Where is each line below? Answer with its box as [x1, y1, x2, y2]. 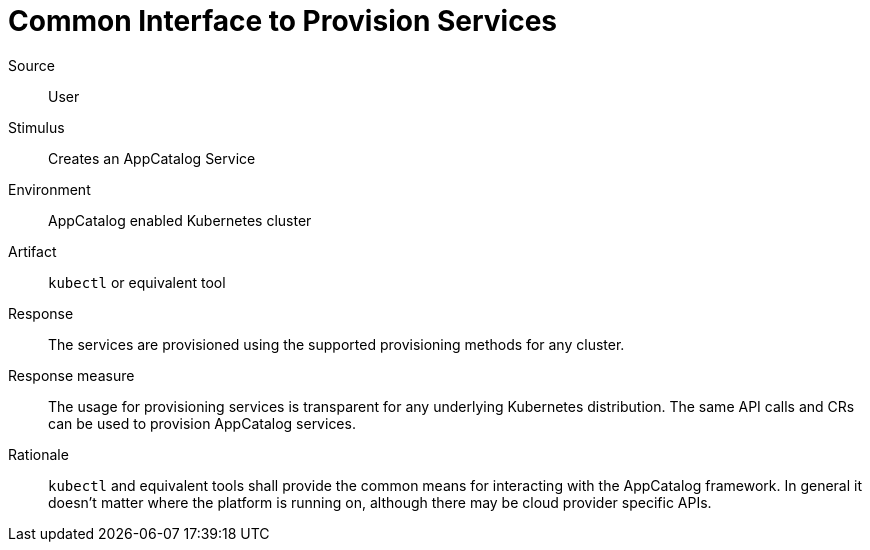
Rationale [8, 445, 69, 463]
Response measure [8, 366, 135, 384]
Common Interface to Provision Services [8, 4, 558, 38]
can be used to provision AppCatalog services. [48, 414, 356, 432]
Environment [8, 180, 91, 198]
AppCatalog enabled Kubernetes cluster [48, 211, 312, 229]
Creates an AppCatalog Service [48, 149, 256, 167]
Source [8, 56, 55, 74]
